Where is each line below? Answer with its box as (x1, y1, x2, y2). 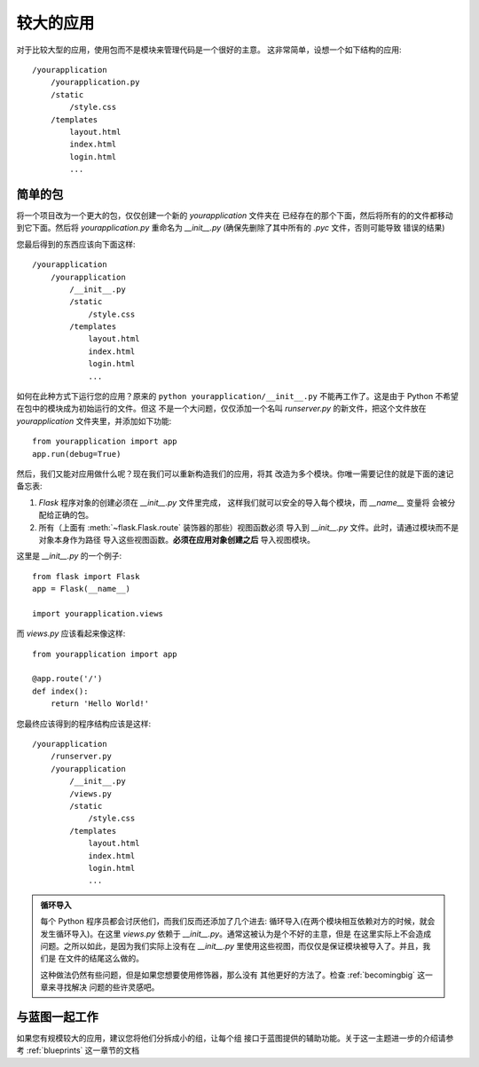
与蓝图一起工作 (16, 1009, 98, 1024)
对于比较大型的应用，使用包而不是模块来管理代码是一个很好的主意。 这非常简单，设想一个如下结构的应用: (16, 44, 402, 55)
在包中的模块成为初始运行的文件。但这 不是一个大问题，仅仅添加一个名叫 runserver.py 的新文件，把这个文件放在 (16, 404, 427, 414)
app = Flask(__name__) (32, 584, 131, 594)
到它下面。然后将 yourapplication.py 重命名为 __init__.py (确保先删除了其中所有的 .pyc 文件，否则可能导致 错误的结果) (16, 223, 445, 233)
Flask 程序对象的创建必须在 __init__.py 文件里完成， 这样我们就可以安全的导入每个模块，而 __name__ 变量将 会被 (38, 497, 448, 507)
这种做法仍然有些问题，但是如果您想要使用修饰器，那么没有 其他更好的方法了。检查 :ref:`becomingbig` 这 (40, 969, 426, 980)
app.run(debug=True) (32, 449, 122, 459)
